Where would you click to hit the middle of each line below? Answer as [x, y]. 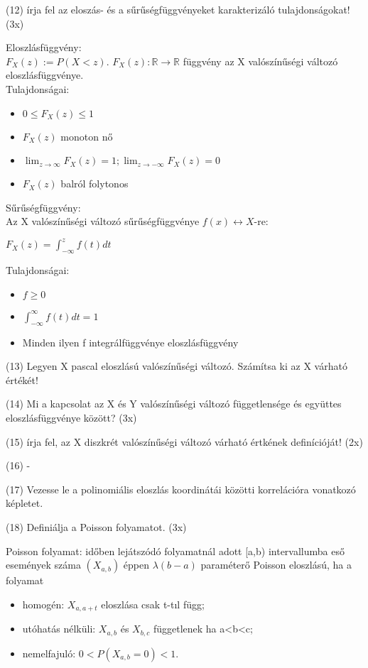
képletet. [25, 503]
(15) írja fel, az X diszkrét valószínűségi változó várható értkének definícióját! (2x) [184, 441]
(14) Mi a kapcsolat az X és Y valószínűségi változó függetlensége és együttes [174, 404]
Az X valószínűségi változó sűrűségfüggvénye [103, 221]
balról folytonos [94, 184]
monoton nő [87, 136]
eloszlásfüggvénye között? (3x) [71, 417]
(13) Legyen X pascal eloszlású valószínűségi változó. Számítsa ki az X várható [177, 366]
